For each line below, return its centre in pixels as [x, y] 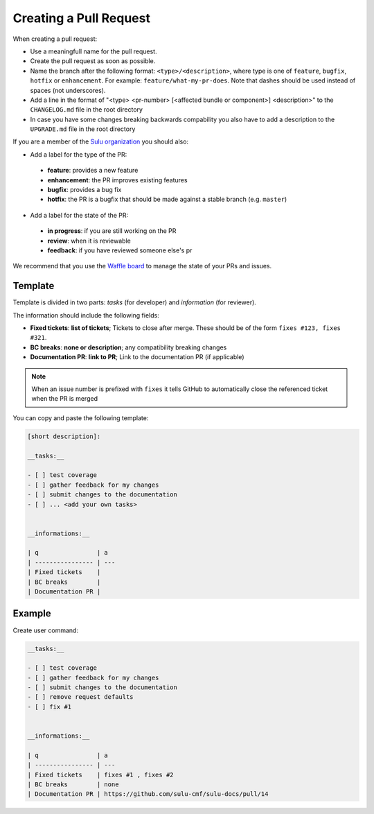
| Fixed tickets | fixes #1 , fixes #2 [100, 774]
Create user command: [46, 630]
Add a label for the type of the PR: [79, 154]
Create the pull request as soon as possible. [93, 61]
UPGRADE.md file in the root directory [83, 129]
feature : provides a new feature [93, 171]
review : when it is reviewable [89, 241]
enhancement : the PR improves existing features [117, 180]
